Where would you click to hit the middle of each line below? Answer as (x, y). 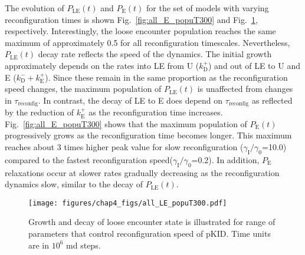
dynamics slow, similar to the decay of (74, 184)
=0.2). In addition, (225, 159)
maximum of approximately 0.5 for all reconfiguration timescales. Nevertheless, (147, 42)
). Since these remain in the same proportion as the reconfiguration (166, 77)
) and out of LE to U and (254, 65)
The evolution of (35, 8)
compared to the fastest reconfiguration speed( (89, 159)
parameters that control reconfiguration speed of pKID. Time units (150, 234)
